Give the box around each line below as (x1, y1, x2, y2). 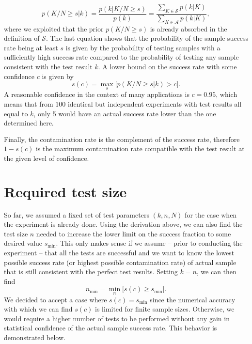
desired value (4, 238, 43, 248)
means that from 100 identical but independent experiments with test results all (4, 99, 242, 109)
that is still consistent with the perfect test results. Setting (4, 266, 178, 277)
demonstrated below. (4, 332, 65, 343)
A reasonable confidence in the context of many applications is (4, 89, 189, 99)
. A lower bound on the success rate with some (98, 62, 237, 71)
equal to (4, 108, 28, 118)
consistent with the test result (4, 62, 93, 71)
